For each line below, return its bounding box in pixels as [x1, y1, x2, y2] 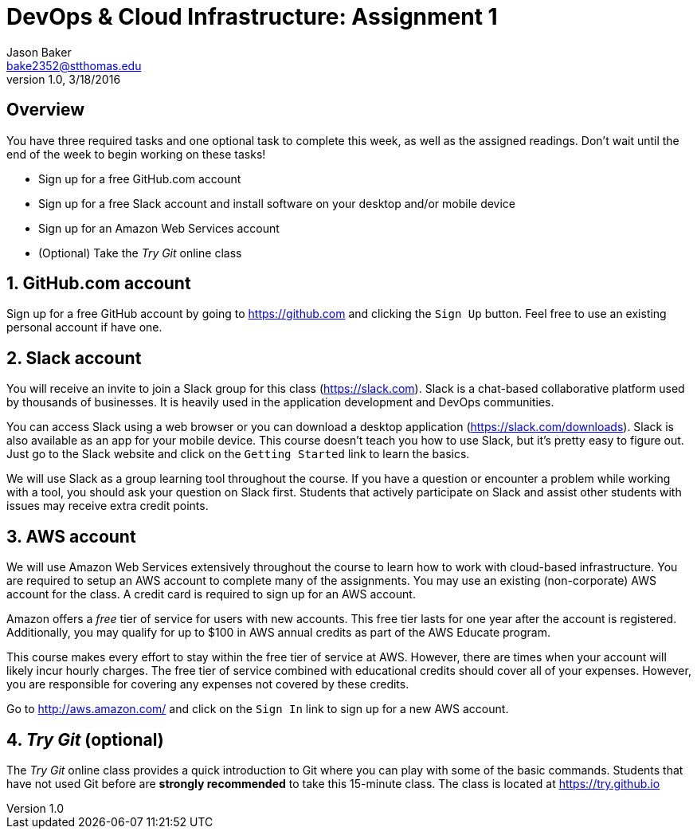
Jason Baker [6, 45, 72, 59]
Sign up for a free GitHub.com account [38, 171, 241, 186]
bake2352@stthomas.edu [6, 58, 142, 73]
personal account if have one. [6, 320, 163, 335]
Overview [6, 100, 85, 120]
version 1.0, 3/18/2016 [6, 72, 121, 86]
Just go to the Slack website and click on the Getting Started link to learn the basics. [6, 447, 470, 461]
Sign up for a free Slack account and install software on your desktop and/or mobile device [38, 196, 516, 210]
